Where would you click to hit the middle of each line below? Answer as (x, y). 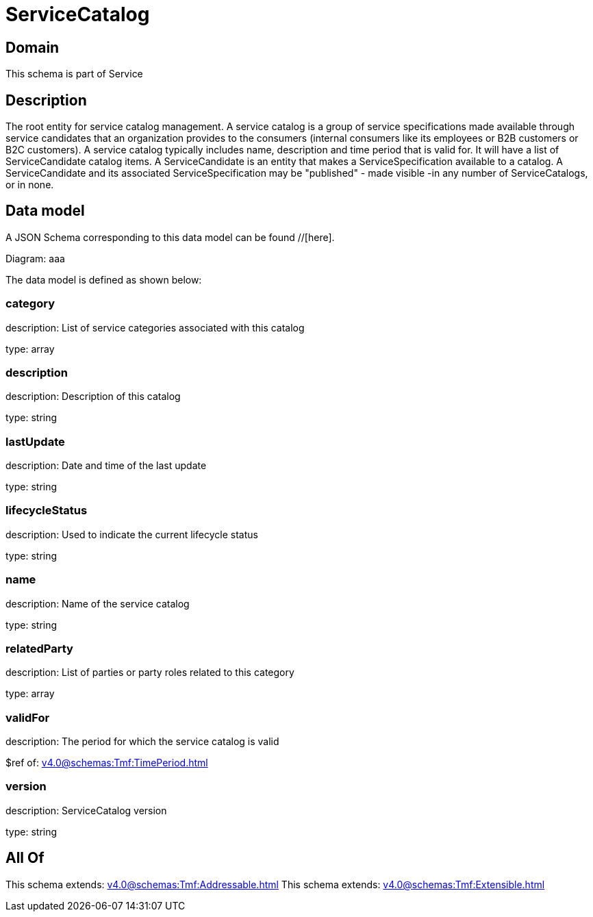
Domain (33, 47)
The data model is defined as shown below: (104, 279)
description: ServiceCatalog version (86, 810)
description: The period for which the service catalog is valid (142, 742)
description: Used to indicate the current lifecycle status (132, 534)
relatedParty (39, 648)
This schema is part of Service (74, 74)
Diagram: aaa (35, 258)
